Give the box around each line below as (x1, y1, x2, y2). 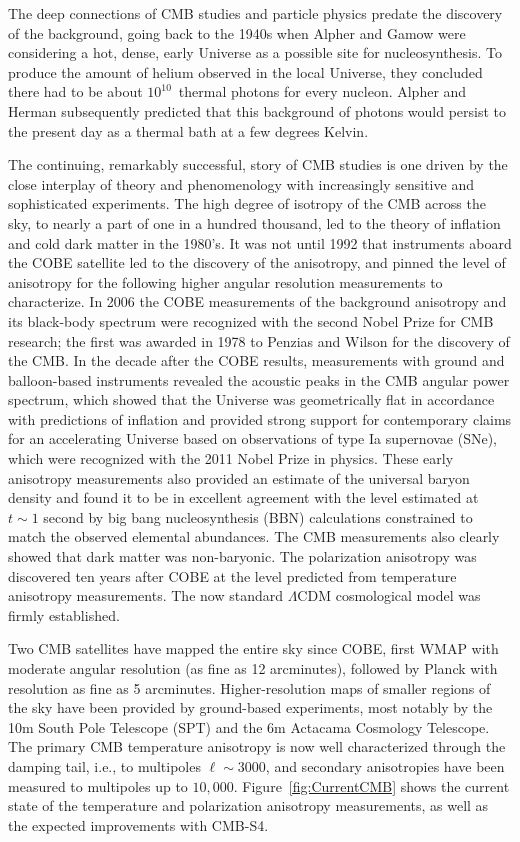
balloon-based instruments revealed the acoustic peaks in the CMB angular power (8, 369, 510, 390)
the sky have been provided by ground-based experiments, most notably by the (8, 697, 493, 718)
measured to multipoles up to (8, 775, 188, 796)
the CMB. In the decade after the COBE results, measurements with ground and (8, 350, 505, 371)
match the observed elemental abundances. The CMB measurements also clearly (8, 526, 500, 547)
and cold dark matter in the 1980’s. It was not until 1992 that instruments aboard (8, 232, 512, 253)
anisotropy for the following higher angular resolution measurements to (8, 271, 443, 292)
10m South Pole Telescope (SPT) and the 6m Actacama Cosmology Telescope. (8, 716, 490, 737)
